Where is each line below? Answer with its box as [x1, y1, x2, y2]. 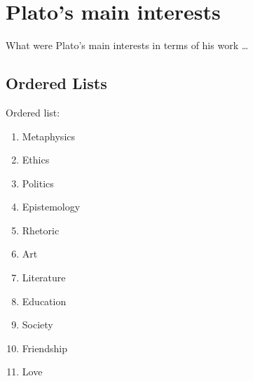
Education [22, 293, 67, 308]
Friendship [22, 340, 67, 355]
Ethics [22, 152, 50, 167]
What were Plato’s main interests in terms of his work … [6, 38, 249, 53]
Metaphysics [22, 128, 76, 143]
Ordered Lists [6, 72, 107, 94]
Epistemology [22, 199, 81, 214]
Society [22, 317, 53, 332]
